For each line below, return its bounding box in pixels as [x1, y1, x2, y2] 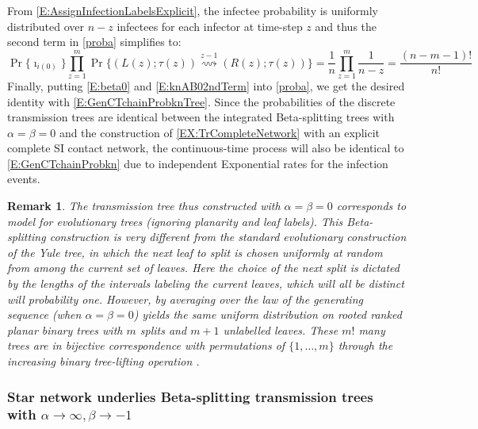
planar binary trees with [7, 321, 123, 338]
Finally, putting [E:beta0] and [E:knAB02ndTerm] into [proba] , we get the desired [7, 77, 405, 94]
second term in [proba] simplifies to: [7, 33, 182, 50]
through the [338, 337, 393, 354]
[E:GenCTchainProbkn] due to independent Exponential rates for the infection [7, 155, 388, 171]
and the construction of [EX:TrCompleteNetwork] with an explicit [59, 124, 380, 140]
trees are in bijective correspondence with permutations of [7, 337, 285, 354]
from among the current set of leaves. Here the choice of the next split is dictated [7, 259, 400, 276]
